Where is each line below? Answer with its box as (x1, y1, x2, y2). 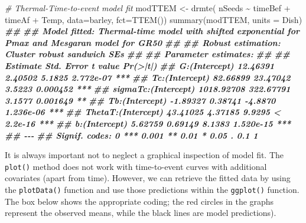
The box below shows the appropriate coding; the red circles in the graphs (5, 195, 274, 207)
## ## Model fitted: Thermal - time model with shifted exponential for (5, 25, 300, 37)
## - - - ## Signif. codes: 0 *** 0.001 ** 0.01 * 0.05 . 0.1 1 (5, 129, 258, 141)
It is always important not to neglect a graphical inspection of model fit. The (5, 149, 284, 161)
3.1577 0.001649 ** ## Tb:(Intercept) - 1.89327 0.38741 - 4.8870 (5, 94, 276, 106)
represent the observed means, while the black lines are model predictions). (5, 206, 276, 219)
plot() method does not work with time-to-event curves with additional (5, 160, 267, 172)
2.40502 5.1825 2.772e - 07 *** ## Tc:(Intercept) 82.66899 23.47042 (5, 71, 291, 83)
